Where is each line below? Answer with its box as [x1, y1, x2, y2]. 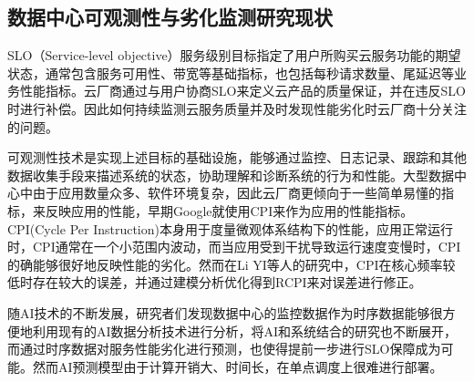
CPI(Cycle [7, 219, 66, 238]
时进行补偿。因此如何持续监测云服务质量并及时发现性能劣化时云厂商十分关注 [7, 98, 467, 118]
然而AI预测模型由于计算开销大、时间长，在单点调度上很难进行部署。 [32, 356, 443, 376]
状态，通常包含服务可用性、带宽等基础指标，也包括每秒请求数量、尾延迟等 [7, 63, 454, 82]
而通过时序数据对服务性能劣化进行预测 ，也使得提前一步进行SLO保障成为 [7, 339, 441, 358]
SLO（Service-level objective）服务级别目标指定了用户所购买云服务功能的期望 [7, 46, 461, 65]
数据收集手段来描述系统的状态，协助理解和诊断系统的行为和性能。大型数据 [7, 165, 454, 184]
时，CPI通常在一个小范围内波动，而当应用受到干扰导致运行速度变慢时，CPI [7, 237, 461, 256]
